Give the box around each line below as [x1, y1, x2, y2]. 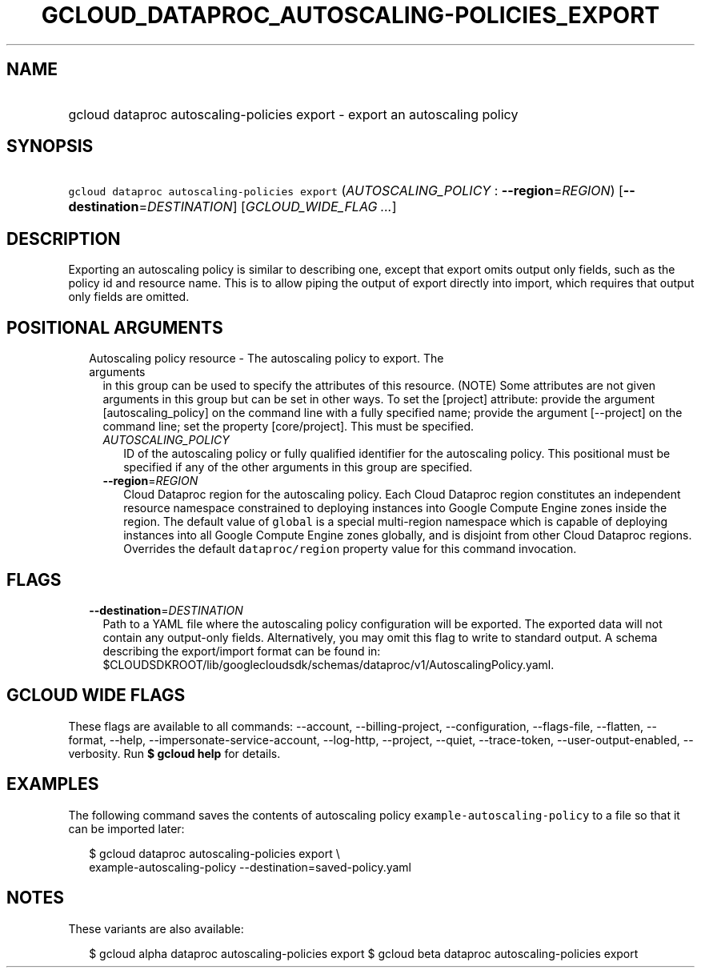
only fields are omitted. [68, 290, 190, 304]
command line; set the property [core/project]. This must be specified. [102, 419, 475, 434]
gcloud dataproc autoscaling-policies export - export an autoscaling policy [68, 106, 519, 122]
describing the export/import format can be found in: [102, 643, 381, 658]
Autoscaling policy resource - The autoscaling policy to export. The [89, 351, 444, 366]
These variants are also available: [68, 921, 244, 936]
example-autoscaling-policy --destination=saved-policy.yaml [89, 860, 411, 874]
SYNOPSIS [6, 136, 94, 157]
